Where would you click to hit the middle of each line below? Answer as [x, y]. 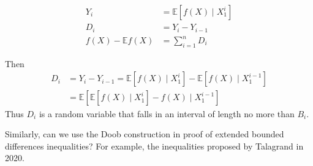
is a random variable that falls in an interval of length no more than [167, 113]
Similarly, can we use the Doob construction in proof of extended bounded [145, 134]
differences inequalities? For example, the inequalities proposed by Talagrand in [154, 146]
